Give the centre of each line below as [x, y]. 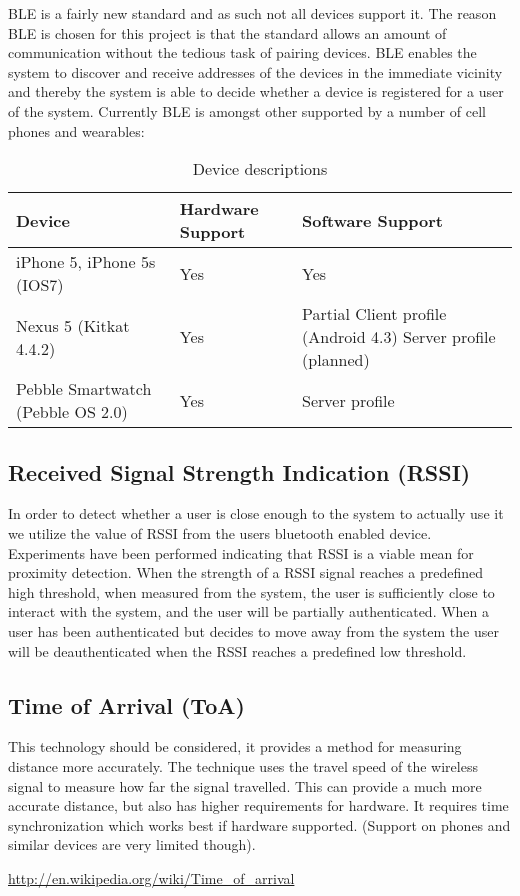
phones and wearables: [76, 130]
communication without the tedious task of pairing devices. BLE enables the [242, 52]
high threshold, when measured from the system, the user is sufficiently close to [251, 591]
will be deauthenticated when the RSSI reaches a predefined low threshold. [237, 650]
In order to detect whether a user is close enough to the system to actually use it [256, 513]
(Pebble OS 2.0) [72, 412]
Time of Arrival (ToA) [126, 704]
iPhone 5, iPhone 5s [86, 262]
